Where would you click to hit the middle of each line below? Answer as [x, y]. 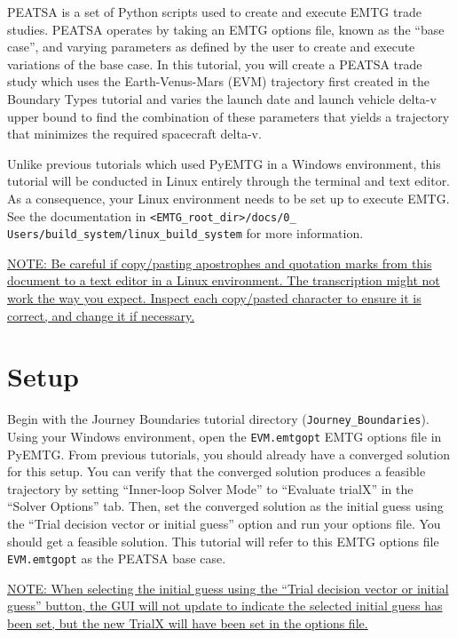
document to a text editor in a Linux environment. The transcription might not [224, 280]
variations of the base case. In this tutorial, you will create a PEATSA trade [215, 64]
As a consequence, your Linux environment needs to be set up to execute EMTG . [228, 198]
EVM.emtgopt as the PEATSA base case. [117, 558]
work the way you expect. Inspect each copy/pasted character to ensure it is [214, 298]
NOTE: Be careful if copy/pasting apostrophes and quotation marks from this [220, 263]
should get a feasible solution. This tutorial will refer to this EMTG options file [223, 541]
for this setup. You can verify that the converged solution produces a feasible [217, 471]
